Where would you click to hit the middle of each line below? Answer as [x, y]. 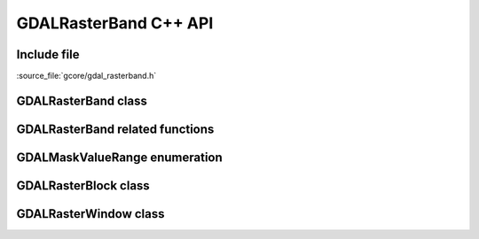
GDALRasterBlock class [83, 185]
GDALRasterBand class [82, 100]
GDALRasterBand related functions [115, 129]
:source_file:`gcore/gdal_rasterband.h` [86, 76]
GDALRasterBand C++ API [115, 23]
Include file [48, 54]
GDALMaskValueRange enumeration [120, 157]
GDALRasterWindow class [90, 214]
